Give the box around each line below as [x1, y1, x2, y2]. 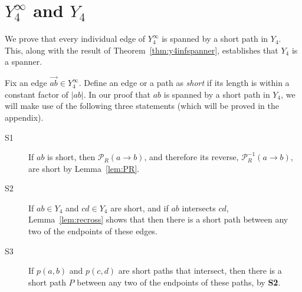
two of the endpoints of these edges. [28, 225, 157, 237]
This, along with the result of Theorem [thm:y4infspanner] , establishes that [5, 44, 278, 56]
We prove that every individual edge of [5, 32, 146, 45]
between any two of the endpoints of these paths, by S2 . [77, 276, 281, 288]
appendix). [5, 111, 44, 123]
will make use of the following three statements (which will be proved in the [5, 99, 279, 112]
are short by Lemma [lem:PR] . [28, 162, 140, 174]
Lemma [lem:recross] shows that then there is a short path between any [28, 213, 288, 225]
